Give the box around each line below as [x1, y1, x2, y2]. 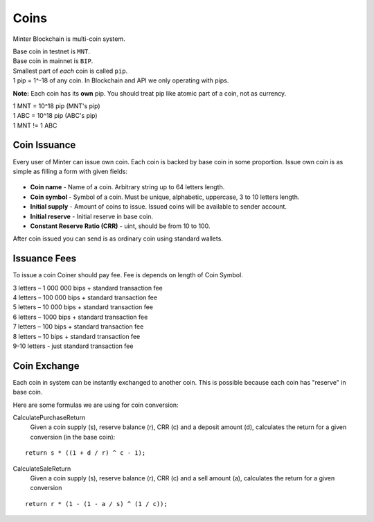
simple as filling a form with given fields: [12, 167, 128, 175]
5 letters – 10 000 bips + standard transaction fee [12, 303, 154, 311]
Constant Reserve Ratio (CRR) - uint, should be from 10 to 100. [30, 222, 211, 230]
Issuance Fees [12, 253, 77, 265]
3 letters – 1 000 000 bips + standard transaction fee [12, 284, 163, 292]
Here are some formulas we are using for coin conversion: [12, 401, 179, 409]
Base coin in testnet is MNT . [12, 47, 90, 55]
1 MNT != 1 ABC [12, 121, 57, 130]
